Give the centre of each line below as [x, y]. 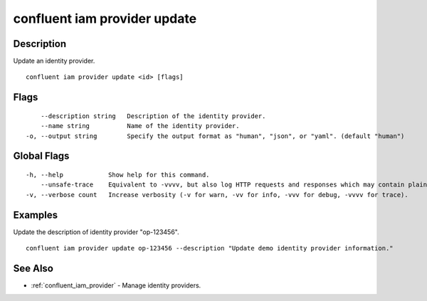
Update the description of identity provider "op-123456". [96, 232]
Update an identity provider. [54, 61]
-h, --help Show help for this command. [118, 175]
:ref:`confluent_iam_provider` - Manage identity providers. [116, 285]
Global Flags [41, 156]
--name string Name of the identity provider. [140, 126]
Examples [36, 215]
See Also [33, 268]
